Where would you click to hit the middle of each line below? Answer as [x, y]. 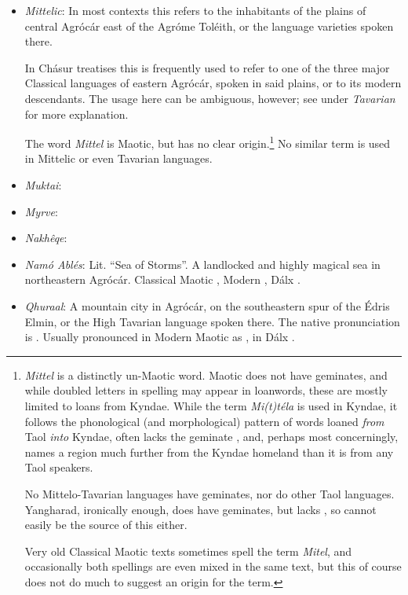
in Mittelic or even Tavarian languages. [118, 158]
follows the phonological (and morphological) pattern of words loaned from [204, 421]
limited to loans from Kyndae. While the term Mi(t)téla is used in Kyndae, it [211, 405]
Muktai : [43, 185]
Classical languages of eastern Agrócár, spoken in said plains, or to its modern [213, 83]
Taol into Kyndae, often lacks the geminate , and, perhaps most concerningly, [211, 437]
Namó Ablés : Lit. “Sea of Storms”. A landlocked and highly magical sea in [202, 264]
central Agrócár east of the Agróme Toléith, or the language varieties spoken [209, 26]
